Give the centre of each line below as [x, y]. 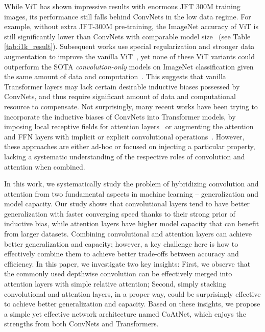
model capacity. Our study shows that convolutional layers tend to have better [127, 204]
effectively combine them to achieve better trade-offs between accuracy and [122, 254]
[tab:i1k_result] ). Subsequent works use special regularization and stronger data [129, 46]
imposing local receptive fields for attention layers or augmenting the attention [129, 126]
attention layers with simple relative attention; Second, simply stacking [115, 284]
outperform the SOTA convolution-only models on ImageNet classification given [129, 66]
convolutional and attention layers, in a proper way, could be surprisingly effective [132, 293]
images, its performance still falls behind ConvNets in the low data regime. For [128, 16]
